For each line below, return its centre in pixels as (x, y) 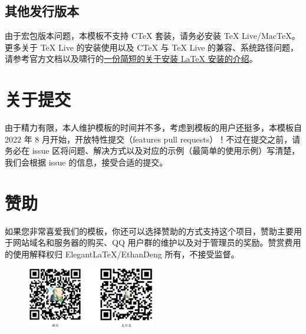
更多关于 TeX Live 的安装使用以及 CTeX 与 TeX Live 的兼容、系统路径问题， (152, 47)
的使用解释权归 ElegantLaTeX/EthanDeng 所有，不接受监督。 (122, 254)
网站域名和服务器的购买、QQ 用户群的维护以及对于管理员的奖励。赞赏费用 (157, 242)
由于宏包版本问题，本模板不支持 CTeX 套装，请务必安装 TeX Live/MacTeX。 (152, 36)
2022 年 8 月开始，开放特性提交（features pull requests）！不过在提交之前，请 (153, 139)
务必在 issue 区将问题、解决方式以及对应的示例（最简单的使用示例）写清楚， (152, 151)
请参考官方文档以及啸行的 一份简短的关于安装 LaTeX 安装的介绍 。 (131, 59)
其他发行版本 (42, 11)
